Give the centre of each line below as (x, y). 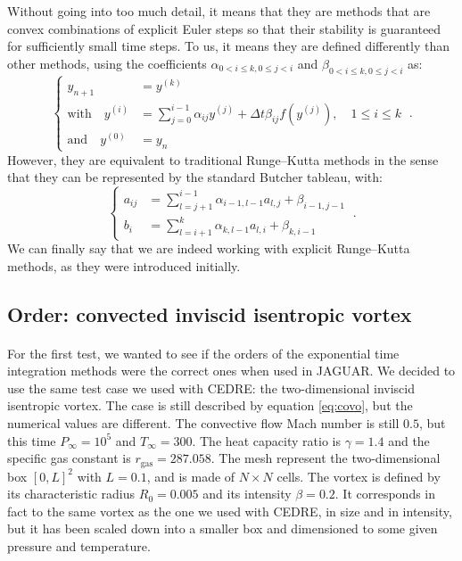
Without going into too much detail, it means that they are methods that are (219, 11)
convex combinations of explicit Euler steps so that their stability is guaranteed (224, 28)
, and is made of (191, 476)
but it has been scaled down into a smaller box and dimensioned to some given (223, 528)
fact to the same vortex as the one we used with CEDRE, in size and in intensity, (230, 511)
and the (409, 440)
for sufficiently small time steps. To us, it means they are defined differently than (228, 46)
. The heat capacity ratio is (266, 440)
